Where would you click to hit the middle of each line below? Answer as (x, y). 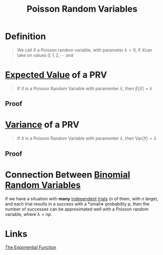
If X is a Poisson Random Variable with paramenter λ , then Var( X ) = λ (87, 138)
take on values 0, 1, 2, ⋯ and (45, 55)
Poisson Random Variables (82, 9)
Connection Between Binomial (68, 175)
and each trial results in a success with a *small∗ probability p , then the (77, 204)
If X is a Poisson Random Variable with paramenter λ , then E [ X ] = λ (85, 88)
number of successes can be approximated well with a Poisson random (77, 209)
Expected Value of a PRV (56, 75)
